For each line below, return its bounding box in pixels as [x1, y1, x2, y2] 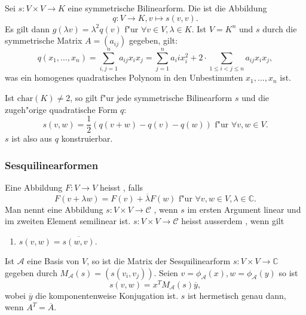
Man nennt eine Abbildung [5, 203, 103, 215]
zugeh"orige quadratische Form [5, 103, 118, 115]
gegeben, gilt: [128, 34, 178, 47]
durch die [262, 22, 297, 35]
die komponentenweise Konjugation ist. [35, 289, 179, 301]
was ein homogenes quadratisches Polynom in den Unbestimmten [5, 71, 243, 84]
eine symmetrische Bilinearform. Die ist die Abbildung [68, 2, 267, 14]
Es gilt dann [5, 22, 50, 35]
